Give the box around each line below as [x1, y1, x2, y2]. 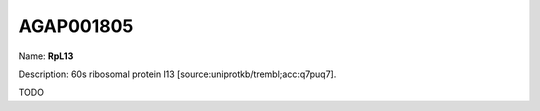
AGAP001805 [18, 15, 134, 37]
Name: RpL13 [18, 50, 74, 62]
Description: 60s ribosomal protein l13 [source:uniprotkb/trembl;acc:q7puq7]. [18, 68, 337, 80]
